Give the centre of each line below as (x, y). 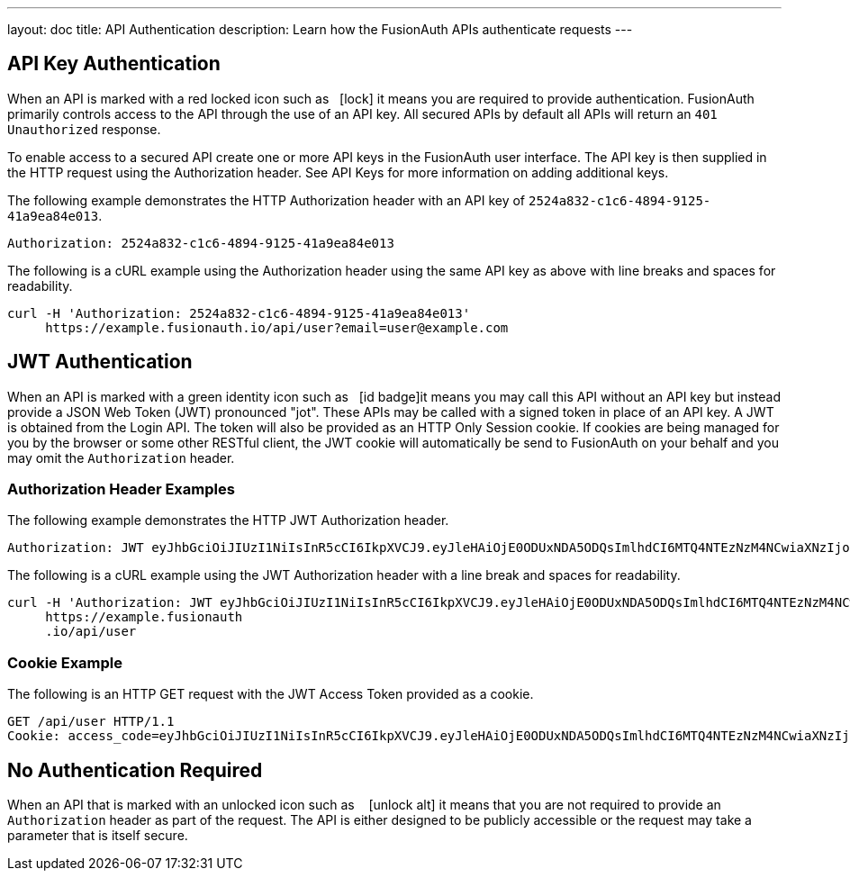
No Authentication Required (135, 770)
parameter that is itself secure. (98, 836)
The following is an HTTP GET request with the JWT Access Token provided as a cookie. (271, 694)
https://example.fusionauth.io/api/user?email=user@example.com (277, 327)
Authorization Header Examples (121, 489)
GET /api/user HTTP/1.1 (91, 722)
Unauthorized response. (84, 129)
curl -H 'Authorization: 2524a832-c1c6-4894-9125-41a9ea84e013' (239, 313)
